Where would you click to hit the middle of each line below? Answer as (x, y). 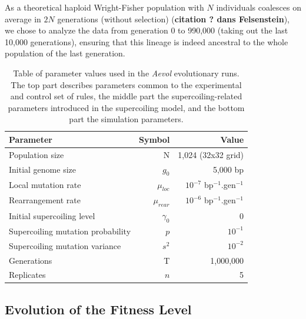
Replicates (27, 275)
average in (23, 19)
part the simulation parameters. (126, 119)
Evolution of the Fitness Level (98, 309)
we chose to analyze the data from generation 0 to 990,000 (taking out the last (147, 30)
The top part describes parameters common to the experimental (126, 84)
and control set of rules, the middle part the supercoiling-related (126, 96)
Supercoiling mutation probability (70, 231)
